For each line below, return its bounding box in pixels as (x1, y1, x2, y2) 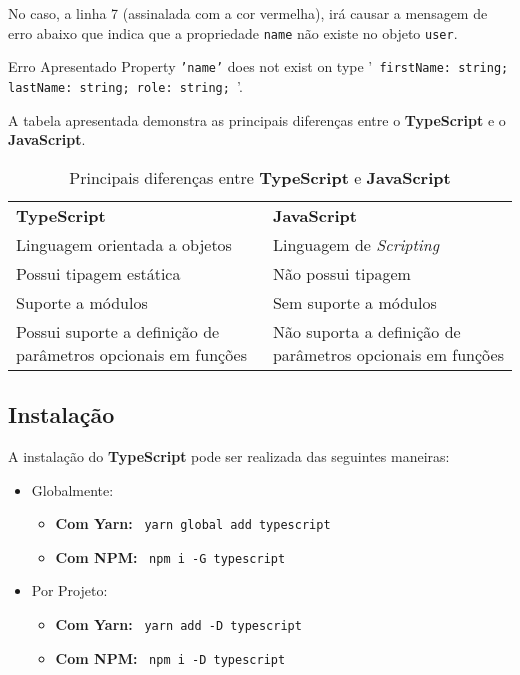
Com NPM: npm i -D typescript (55, 647, 286, 668)
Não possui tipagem (272, 261, 411, 285)
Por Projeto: (31, 580, 108, 601)
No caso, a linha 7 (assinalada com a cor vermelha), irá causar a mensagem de (8, 3, 488, 23)
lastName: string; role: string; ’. (8, 75, 243, 96)
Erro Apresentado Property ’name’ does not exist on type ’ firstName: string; (8, 56, 509, 77)
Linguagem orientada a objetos (16, 232, 232, 256)
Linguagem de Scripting (272, 232, 440, 256)
